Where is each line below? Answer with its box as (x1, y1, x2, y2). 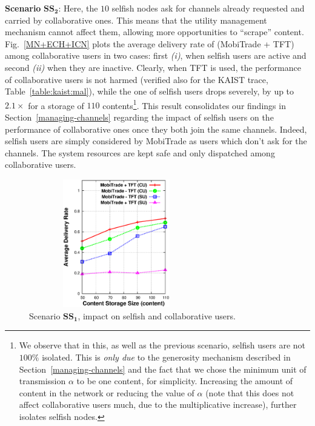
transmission (19, 374, 66, 387)
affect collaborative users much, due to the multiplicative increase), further (19, 398, 297, 411)
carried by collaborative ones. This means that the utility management (5, 13, 267, 26)
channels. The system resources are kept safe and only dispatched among (5, 146, 275, 159)
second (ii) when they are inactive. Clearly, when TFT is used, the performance (5, 61, 301, 73)
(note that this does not (205, 386, 294, 399)
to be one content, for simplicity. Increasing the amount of (76, 374, 293, 387)
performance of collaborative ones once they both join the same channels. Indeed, (5, 122, 307, 135)
